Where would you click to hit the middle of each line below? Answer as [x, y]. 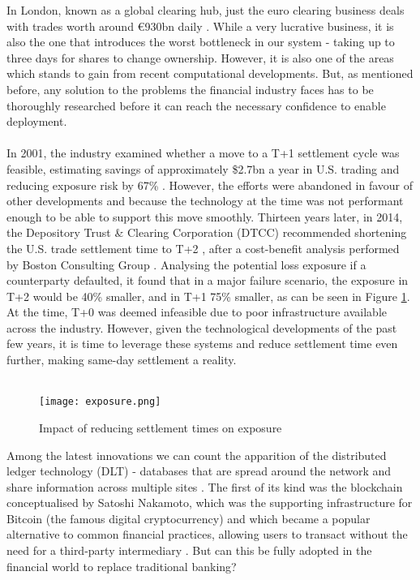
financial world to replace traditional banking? [122, 566]
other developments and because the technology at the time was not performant [205, 201]
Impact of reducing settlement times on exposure [161, 427]
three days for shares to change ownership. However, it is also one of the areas [200, 57]
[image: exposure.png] [100, 402]
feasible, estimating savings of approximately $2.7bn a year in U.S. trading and [203, 168]
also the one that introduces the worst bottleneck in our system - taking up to [201, 42]
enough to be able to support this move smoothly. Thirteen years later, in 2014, [205, 216]
